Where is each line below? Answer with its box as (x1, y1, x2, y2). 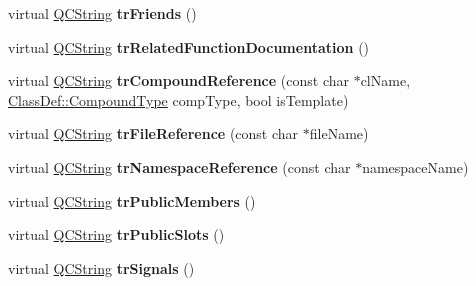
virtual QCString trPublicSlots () (8, 224, 225, 245)
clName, (360, 70, 411, 91)
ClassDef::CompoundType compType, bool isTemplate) (8, 89, 349, 110)
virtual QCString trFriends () (8, 3, 197, 23)
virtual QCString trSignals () (8, 257, 195, 278)
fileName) (309, 123, 369, 144)
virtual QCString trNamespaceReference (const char (8, 156, 351, 177)
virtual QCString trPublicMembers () (8, 190, 256, 211)
